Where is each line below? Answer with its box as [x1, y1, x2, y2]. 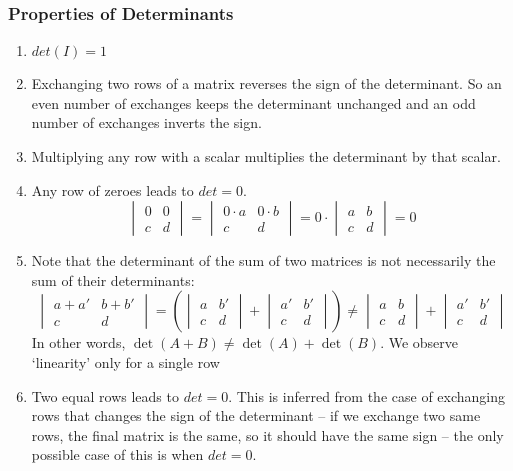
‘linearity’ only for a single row [31, 351, 220, 372]
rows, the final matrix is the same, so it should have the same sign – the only [31, 424, 504, 445]
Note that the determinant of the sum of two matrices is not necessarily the [31, 250, 496, 271]
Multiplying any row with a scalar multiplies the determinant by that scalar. [31, 146, 501, 166]
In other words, [31, 332, 126, 353]
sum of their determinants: [31, 269, 195, 290]
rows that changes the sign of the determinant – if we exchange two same [31, 405, 481, 426]
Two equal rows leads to [31, 385, 179, 406]
